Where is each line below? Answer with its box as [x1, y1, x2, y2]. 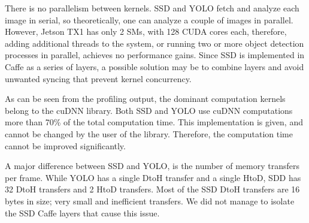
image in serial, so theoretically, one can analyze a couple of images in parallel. [5, 13, 293, 26]
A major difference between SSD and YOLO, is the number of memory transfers [5, 159, 299, 172]
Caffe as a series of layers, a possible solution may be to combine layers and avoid [5, 60, 304, 73]
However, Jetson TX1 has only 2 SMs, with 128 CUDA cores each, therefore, [5, 25, 287, 38]
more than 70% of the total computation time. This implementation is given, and [5, 116, 303, 128]
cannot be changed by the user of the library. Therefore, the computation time [5, 127, 293, 140]
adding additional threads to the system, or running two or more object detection [5, 37, 304, 49]
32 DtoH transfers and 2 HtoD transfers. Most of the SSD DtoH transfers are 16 [5, 183, 300, 195]
